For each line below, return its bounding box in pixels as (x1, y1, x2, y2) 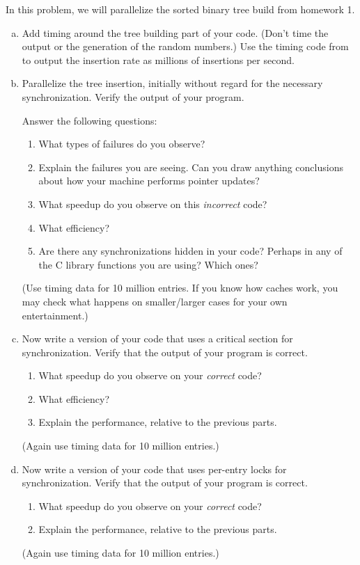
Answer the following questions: (22, 113, 157, 127)
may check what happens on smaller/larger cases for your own (22, 294, 288, 308)
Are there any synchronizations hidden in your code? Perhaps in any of (38, 244, 343, 258)
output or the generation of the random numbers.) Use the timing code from (22, 39, 349, 54)
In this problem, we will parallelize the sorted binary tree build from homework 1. (6, 2, 355, 16)
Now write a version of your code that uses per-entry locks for (22, 461, 287, 476)
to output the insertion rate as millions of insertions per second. (22, 52, 295, 67)
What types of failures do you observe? (38, 136, 205, 151)
